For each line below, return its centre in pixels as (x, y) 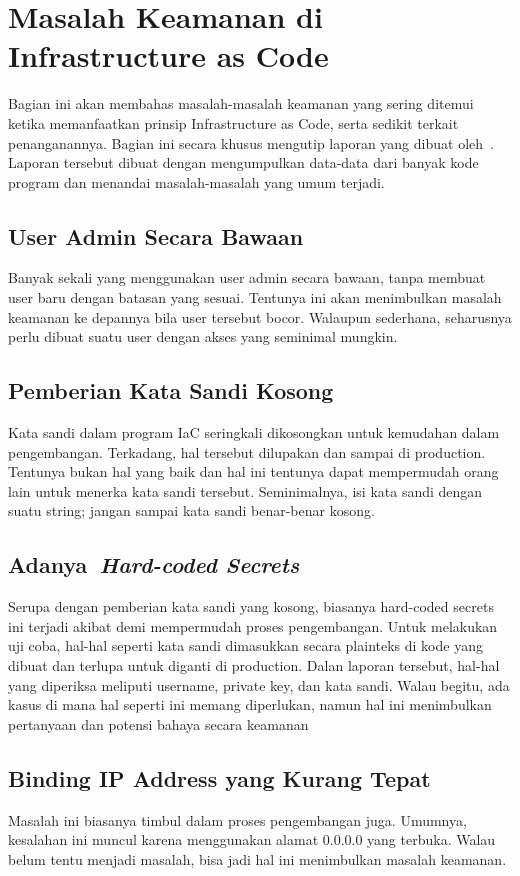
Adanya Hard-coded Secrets (154, 564)
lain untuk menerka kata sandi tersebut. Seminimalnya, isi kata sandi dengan (245, 490)
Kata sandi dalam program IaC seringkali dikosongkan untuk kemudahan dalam (254, 432)
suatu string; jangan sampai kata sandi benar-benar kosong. (191, 510)
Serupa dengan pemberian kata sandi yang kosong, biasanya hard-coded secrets (251, 606)
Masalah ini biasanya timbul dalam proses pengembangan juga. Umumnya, (237, 819)
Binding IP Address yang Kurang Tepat (219, 777)
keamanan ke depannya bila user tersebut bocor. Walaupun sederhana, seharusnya (260, 316)
